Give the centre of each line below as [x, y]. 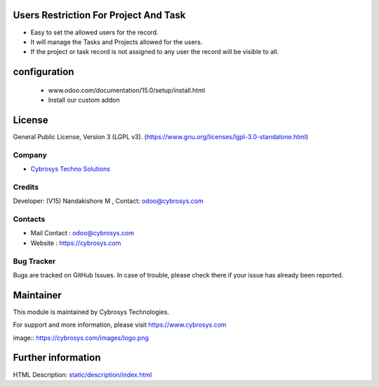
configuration [44, 72]
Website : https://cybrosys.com [76, 243]
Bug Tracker [34, 261]
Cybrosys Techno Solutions [70, 169]
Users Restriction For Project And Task [99, 15]
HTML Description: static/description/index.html [82, 374]
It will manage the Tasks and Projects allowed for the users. [117, 41]
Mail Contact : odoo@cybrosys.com [82, 233]
